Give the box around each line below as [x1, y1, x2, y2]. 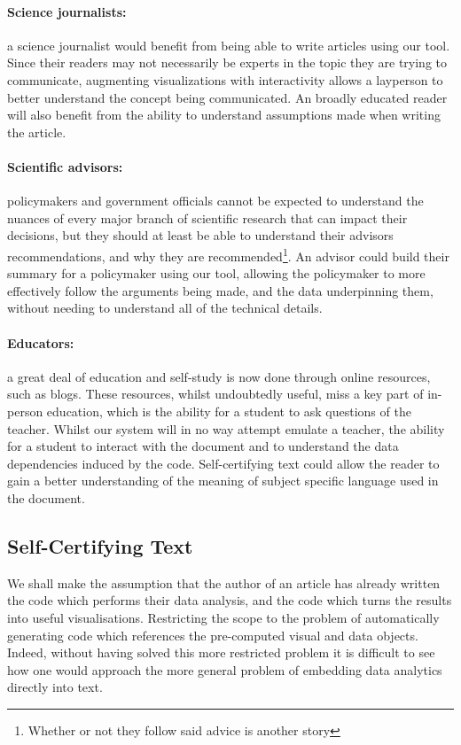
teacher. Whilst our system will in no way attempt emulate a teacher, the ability [7, 419, 445, 438]
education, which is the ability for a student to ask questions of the [46, 401, 411, 420]
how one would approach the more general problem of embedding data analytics [7, 660, 442, 679]
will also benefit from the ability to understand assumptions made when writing [7, 105, 441, 124]
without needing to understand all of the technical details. [7, 299, 323, 317]
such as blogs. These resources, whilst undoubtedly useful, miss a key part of [7, 384, 424, 403]
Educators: [7, 333, 74, 352]
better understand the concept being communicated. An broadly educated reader [7, 88, 448, 106]
